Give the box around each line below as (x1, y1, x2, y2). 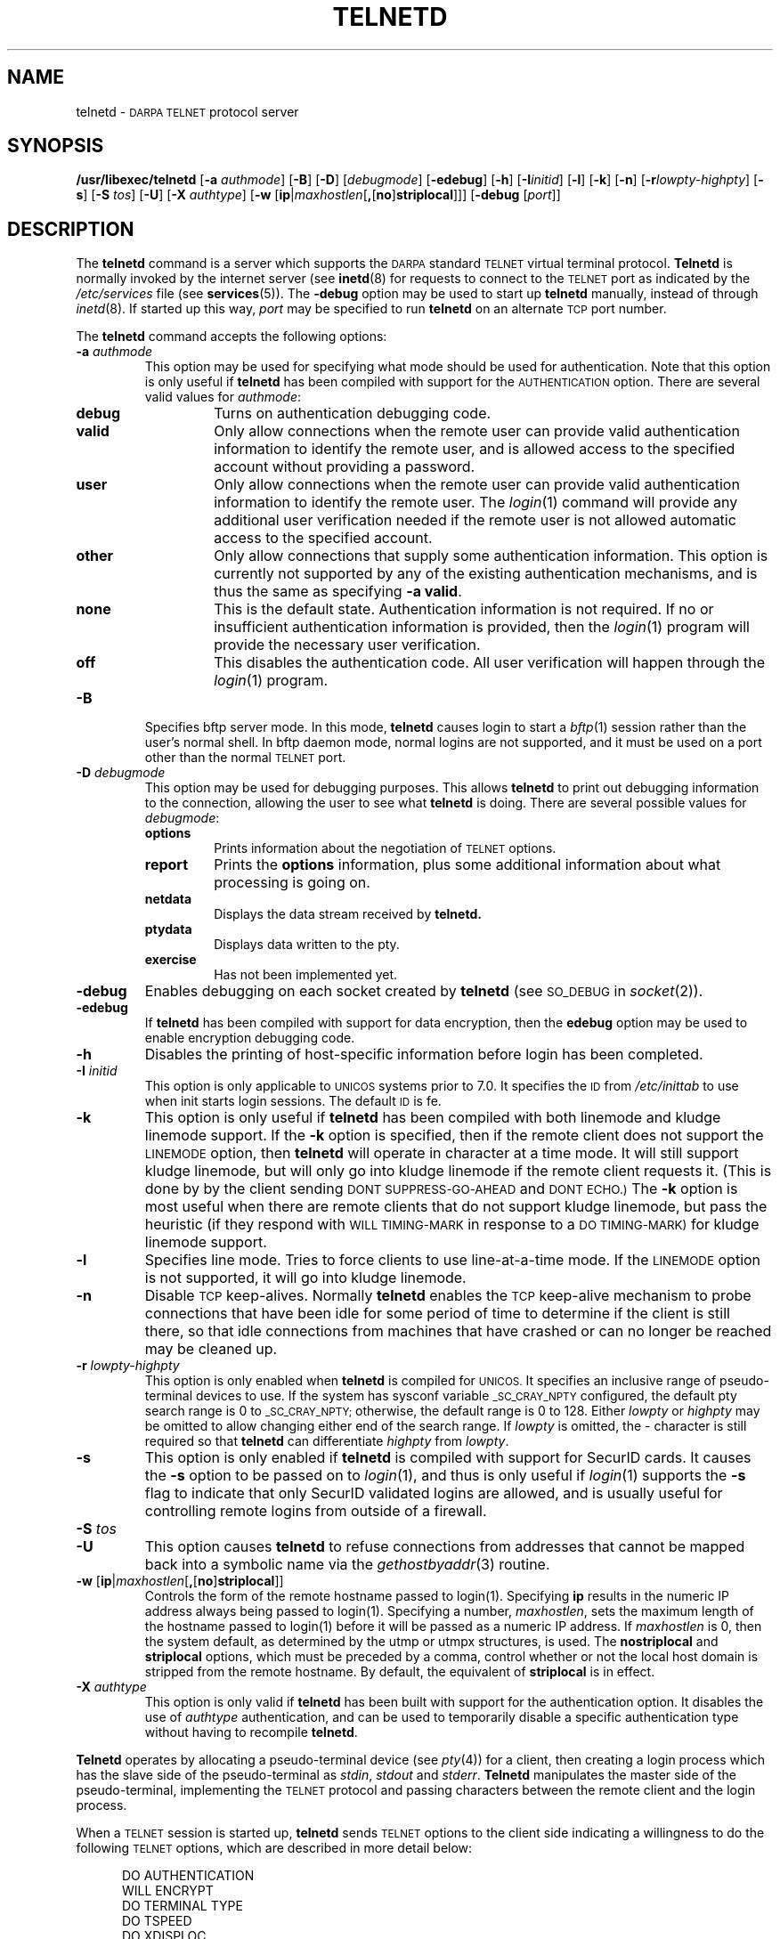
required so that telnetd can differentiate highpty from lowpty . (144, 1433, 509, 1449)
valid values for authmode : (144, 389, 302, 405)
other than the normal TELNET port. (144, 750, 346, 766)
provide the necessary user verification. (214, 636, 481, 654)
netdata (144, 891, 192, 907)
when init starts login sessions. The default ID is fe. (144, 1093, 442, 1109)
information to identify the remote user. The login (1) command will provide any (214, 493, 738, 512)
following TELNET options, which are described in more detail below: (76, 1840, 473, 1856)
